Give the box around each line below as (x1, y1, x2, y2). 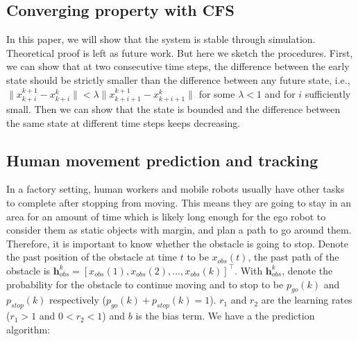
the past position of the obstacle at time (6, 250, 177, 264)
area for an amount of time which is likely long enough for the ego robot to (6, 209, 326, 223)
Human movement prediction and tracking (6, 149, 318, 170)
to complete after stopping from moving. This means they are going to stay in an (6, 195, 352, 209)
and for (264, 86, 296, 100)
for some (198, 86, 235, 100)
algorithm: (6, 322, 51, 336)
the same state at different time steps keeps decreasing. (6, 115, 241, 130)
